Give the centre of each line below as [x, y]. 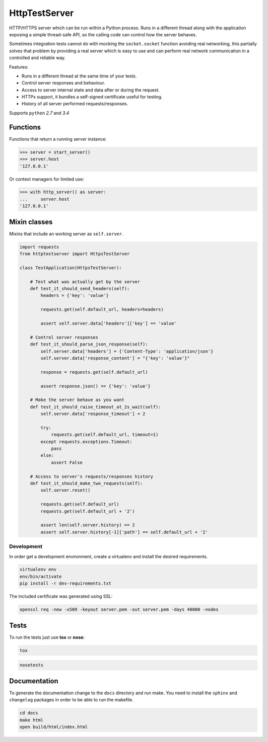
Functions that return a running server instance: [58, 139]
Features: [19, 67]
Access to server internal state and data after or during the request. [91, 90]
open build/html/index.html [54, 727]
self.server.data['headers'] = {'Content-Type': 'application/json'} [127, 351]
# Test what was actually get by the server [85, 282]
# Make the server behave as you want [77, 400]
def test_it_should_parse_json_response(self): [89, 344]
